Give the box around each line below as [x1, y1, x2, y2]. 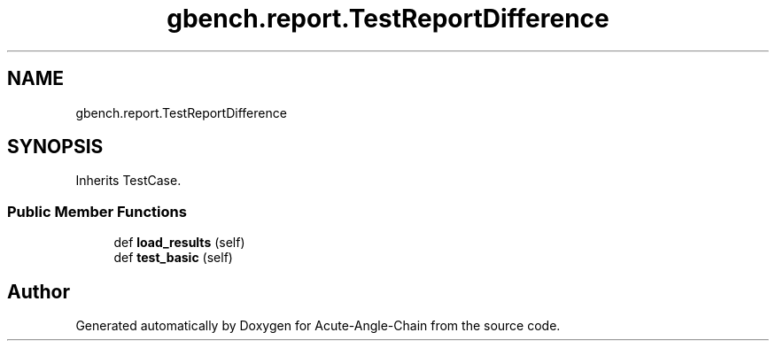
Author [7, 280, 70, 303]
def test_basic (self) [113, 250, 233, 266]
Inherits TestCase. [75, 173, 182, 189]
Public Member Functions [7, 202, 187, 220]
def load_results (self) [113, 235, 245, 251]
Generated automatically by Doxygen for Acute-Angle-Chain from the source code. [75, 318, 561, 334]
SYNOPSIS [7, 135, 104, 159]
